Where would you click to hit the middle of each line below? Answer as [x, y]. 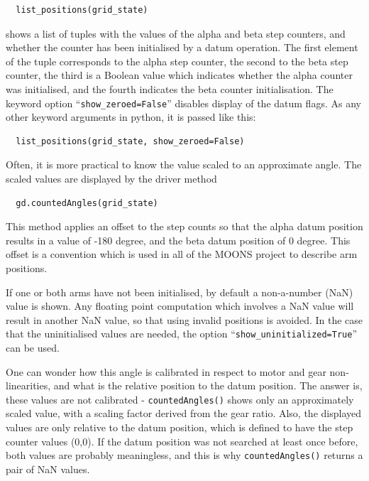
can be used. [33, 347]
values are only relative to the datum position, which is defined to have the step [180, 427]
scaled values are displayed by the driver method [111, 178]
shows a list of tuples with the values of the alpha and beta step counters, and [176, 33]
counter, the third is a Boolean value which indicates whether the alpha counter [179, 75]
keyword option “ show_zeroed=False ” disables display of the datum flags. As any [183, 103]
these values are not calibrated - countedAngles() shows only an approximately [180, 399]
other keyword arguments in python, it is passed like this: [131, 117]
